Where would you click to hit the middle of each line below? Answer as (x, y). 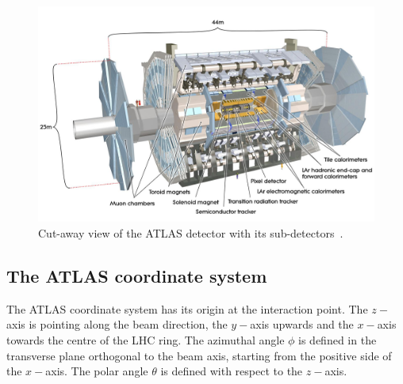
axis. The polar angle (97, 371)
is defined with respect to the (232, 371)
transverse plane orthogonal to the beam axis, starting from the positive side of (199, 355)
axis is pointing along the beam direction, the (117, 324)
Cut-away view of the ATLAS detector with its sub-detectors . (191, 233)
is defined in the (338, 340)
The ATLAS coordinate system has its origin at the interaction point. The (187, 308)
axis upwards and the (302, 324)
